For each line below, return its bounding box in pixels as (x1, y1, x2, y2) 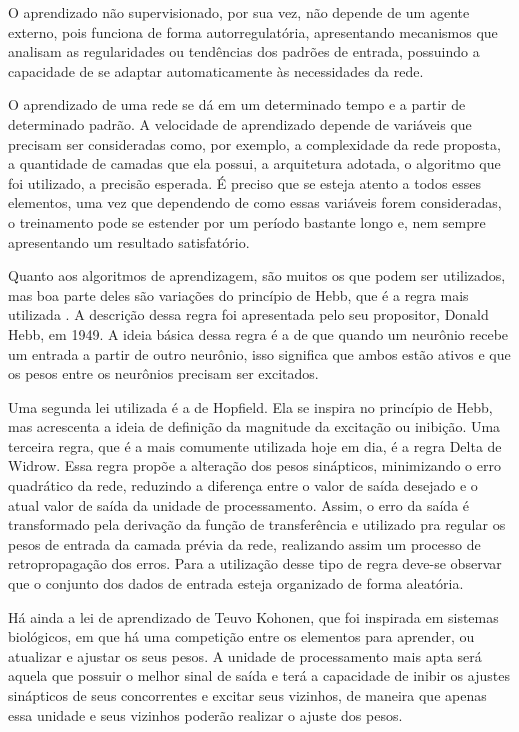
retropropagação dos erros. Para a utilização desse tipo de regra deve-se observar (8, 553, 502, 574)
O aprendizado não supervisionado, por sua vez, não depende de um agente (8, 2, 470, 22)
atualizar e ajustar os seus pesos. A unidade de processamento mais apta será (8, 645, 482, 666)
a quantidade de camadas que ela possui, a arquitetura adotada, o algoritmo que (8, 153, 501, 174)
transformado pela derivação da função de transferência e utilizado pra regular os (8, 514, 506, 535)
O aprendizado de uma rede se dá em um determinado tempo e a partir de (8, 94, 466, 115)
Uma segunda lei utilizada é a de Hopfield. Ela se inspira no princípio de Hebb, (8, 396, 493, 417)
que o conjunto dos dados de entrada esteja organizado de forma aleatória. (8, 573, 464, 594)
